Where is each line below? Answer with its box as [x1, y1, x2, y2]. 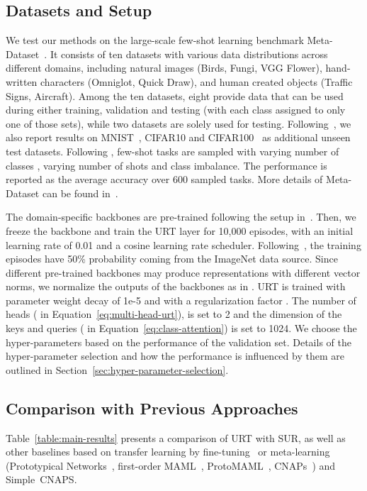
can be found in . [42, 185, 118, 200]
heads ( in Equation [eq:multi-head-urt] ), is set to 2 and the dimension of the [6, 307, 342, 321]
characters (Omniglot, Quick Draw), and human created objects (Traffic [40, 74, 353, 89]
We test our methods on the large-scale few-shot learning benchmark [6, 33, 304, 48]
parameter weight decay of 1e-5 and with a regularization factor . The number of [6, 292, 356, 307]
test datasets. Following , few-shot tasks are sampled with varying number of [6, 143, 339, 158]
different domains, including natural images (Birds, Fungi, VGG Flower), [6, 60, 322, 75]
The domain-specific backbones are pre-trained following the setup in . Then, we [6, 209, 356, 224]
